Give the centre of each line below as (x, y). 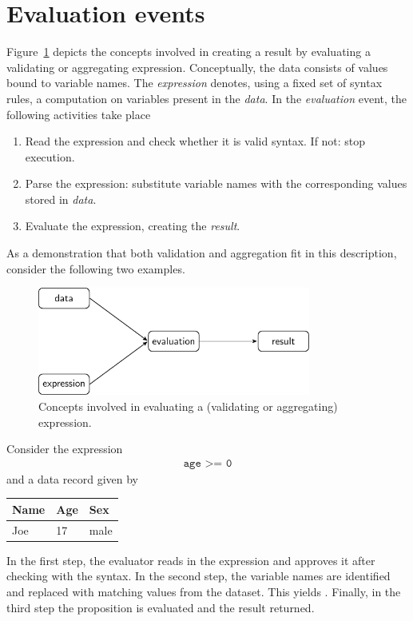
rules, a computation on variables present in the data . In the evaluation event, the (206, 98)
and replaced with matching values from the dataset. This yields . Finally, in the (204, 591)
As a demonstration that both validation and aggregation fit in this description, (202, 253)
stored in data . (61, 199)
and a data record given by (72, 478)
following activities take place (79, 114)
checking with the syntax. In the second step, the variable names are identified (199, 576)
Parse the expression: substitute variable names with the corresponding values (216, 183)
